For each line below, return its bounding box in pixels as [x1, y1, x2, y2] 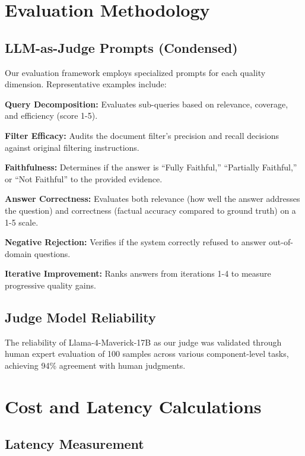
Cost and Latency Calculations [5, 394, 262, 418]
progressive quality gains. [5, 278, 96, 291]
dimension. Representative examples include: [5, 78, 167, 90]
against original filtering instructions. [5, 141, 139, 153]
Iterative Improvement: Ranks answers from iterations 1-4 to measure [5, 267, 271, 280]
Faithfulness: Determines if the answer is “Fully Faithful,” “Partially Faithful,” [5, 161, 297, 173]
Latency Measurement [5, 435, 144, 453]
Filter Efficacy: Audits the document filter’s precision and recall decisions [5, 129, 279, 141]
